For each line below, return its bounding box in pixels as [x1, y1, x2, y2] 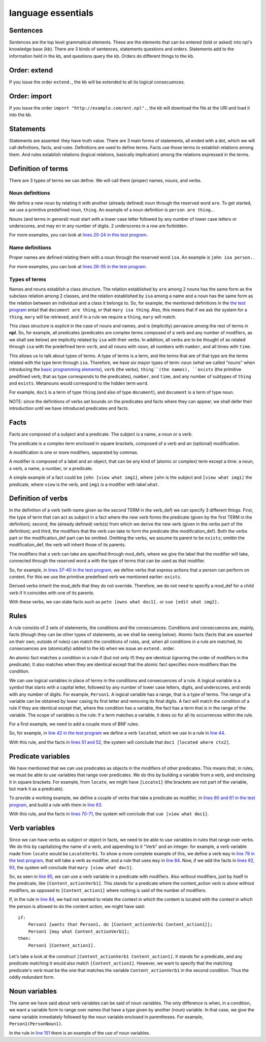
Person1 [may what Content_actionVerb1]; [28, 928, 130, 934]
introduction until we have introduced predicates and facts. [9, 405, 129, 411]
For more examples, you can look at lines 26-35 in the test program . [9, 263, 147, 269]
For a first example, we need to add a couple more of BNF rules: [9, 721, 139, 727]
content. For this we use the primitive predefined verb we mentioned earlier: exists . [9, 573, 182, 580]
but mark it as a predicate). [9, 786, 64, 792]
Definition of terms [9, 164, 68, 173]
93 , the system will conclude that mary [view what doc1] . [9, 864, 133, 870]
